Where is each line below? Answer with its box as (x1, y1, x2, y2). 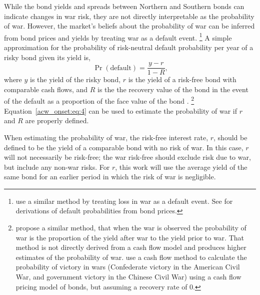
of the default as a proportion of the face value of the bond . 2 (4, 94, 194, 106)
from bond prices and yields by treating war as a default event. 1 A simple (4, 31, 232, 43)
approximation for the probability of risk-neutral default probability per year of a (4, 42, 253, 53)
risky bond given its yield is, (4, 52, 90, 62)
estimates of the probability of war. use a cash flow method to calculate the (15, 251, 247, 262)
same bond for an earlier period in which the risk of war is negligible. (4, 171, 216, 182)
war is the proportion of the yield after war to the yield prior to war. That (15, 232, 244, 242)
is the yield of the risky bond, (30, 74, 121, 85)
